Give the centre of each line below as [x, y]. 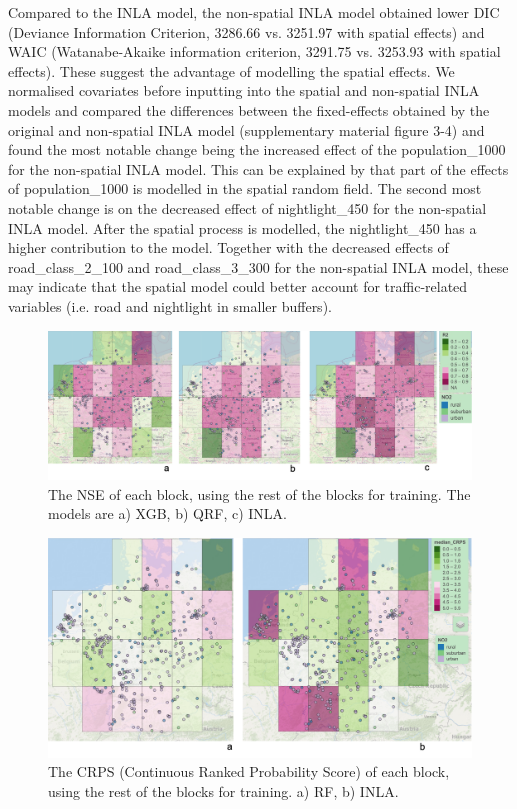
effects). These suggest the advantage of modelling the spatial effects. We [231, 70]
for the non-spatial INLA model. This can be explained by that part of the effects [258, 168]
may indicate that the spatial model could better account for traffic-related [238, 286]
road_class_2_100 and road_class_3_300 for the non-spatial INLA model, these [258, 266]
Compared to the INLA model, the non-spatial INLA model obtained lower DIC [254, 12]
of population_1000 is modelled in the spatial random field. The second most [245, 188]
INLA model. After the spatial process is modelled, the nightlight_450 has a [242, 227]
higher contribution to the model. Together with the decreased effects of [228, 247]
